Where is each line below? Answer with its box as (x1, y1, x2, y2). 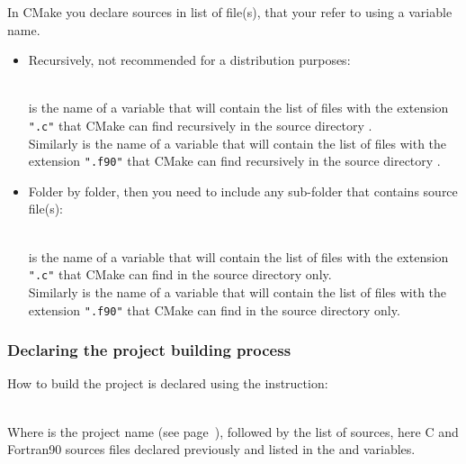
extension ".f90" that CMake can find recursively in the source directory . (28, 151, 441, 170)
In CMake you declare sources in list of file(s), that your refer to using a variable (7, 3, 453, 21)
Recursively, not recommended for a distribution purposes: (28, 50, 351, 69)
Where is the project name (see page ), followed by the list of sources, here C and (7, 422, 459, 441)
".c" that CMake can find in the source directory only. (28, 265, 332, 284)
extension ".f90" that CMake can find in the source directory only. (28, 300, 400, 319)
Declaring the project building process (7, 339, 291, 361)
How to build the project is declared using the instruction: (7, 374, 328, 393)
